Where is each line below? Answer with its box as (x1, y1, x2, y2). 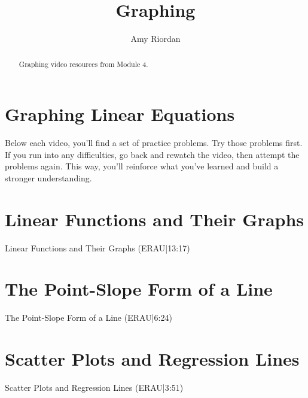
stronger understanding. (5, 171, 92, 184)
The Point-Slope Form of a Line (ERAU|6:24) (5, 311, 172, 324)
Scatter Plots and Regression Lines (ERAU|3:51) (5, 381, 184, 394)
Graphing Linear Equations (5, 102, 235, 126)
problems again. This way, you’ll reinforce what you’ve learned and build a (5, 160, 279, 172)
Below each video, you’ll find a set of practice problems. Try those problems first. (5, 136, 303, 149)
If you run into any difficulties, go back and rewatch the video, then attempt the (5, 148, 300, 160)
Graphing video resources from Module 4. (19, 59, 148, 69)
